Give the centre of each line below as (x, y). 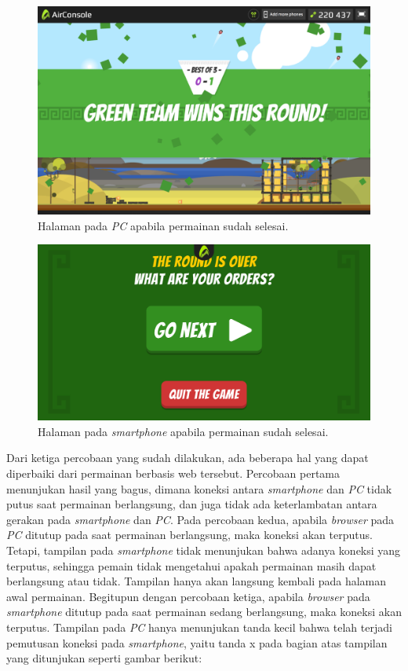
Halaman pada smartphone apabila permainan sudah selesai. (183, 431)
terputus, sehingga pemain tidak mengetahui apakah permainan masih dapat (191, 565)
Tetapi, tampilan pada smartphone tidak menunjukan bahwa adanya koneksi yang (204, 550)
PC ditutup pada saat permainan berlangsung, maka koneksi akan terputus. (189, 535)
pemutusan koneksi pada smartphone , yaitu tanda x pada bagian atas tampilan (197, 642)
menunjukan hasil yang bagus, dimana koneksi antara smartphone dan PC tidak (199, 488)
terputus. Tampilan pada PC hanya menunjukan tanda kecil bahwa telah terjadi (199, 627)
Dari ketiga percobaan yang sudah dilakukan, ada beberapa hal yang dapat (188, 458)
